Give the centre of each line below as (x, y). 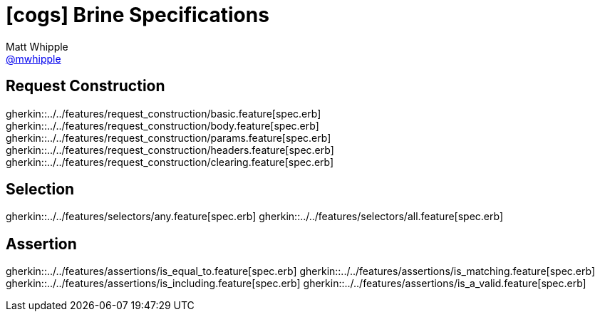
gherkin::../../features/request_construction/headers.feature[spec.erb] (170, 150)
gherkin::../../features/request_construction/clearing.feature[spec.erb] (170, 162)
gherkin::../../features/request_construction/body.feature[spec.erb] (162, 125)
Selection (40, 189)
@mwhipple (33, 58)
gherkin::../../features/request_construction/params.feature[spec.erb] (169, 137)
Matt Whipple (37, 46)
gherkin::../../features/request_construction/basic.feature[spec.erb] (164, 113)
